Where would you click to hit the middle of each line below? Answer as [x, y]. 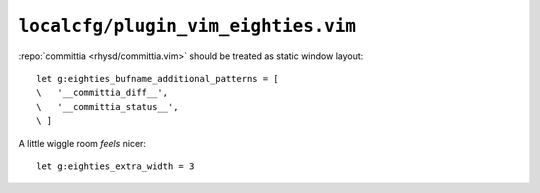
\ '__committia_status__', [107, 106]
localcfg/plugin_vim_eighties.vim [187, 26]
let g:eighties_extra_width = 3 [115, 166]
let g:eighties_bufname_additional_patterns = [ [157, 78]
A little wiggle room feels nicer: [82, 143]
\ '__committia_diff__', [102, 93]
